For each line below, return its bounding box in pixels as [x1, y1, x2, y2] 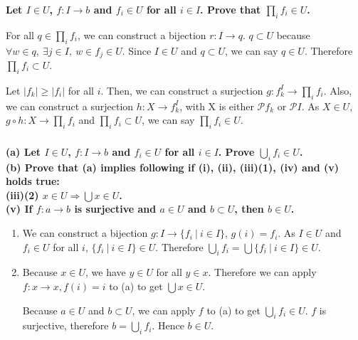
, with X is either [179, 98, 254, 113]
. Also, [323, 83, 352, 97]
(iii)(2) [6, 187, 39, 202]
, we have [85, 265, 126, 280]
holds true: [6, 174, 60, 188]
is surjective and [74, 201, 157, 216]
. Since [122, 43, 152, 58]
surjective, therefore [22, 318, 109, 333]
